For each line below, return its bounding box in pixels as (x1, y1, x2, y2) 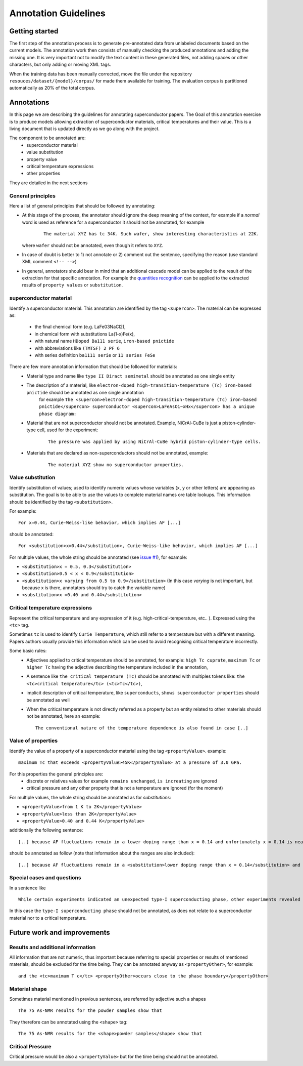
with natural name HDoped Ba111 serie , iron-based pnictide (34, 338, 174, 344)
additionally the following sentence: (9, 827, 83, 833)
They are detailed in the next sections (9, 180, 88, 186)
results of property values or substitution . (22, 282, 123, 288)
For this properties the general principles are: (9, 771, 104, 777)
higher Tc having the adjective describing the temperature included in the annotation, (26, 664, 208, 670)
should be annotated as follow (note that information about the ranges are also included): (9, 850, 195, 856)
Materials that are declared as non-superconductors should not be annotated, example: (26, 450, 209, 456)
